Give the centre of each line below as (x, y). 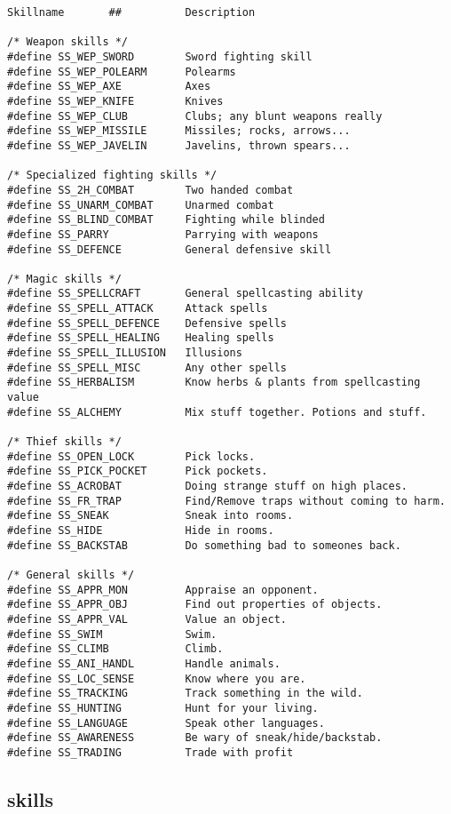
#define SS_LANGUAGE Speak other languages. (166, 723)
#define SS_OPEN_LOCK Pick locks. (131, 456)
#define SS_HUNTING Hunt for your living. (163, 708)
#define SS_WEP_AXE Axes (109, 87)
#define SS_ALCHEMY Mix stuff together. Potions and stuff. (217, 412)
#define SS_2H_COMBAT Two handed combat (150, 190)
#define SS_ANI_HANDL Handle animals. (144, 663)
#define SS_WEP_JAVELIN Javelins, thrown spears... (179, 145)
